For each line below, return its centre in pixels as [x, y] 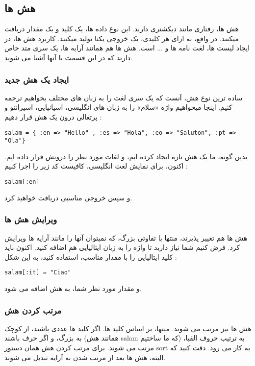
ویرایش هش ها [31, 219]
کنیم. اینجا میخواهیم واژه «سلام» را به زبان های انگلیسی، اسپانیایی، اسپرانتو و [118, 107]
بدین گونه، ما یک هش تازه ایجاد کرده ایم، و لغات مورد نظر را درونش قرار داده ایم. [126, 156]
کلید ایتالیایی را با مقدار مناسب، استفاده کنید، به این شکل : [91, 256]
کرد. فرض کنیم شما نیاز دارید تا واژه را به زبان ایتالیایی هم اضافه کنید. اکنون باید [122, 247]
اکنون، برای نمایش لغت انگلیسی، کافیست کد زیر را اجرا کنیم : [96, 166]
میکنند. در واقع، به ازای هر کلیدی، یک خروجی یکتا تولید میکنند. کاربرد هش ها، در [122, 38]
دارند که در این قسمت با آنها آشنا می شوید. [68, 57]
